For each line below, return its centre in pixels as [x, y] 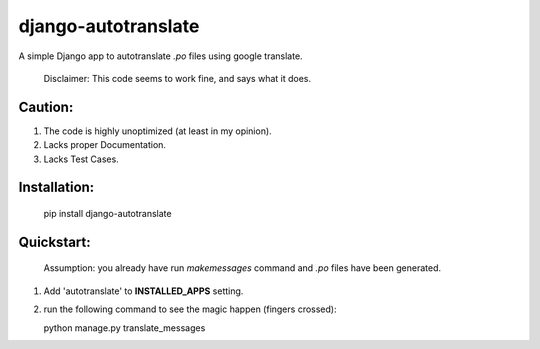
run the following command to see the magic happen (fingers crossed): [190, 309]
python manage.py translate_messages [124, 327]
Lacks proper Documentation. [105, 145]
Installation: [56, 187]
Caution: [46, 106]
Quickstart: [55, 241]
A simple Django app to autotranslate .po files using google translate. [161, 56]
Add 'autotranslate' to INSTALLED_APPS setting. [143, 291]
